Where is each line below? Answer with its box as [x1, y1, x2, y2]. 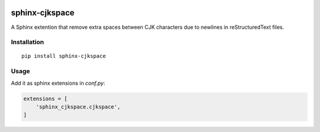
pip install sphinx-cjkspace [21, 53, 106, 60]
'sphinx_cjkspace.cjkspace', [36, 103, 121, 110]
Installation [11, 38, 44, 47]
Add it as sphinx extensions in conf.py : [11, 80, 105, 87]
